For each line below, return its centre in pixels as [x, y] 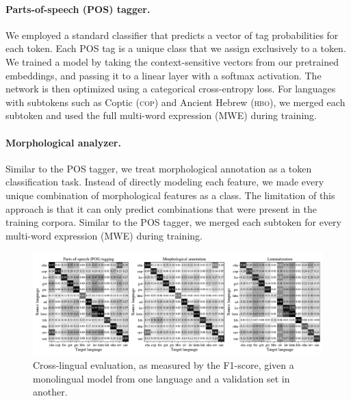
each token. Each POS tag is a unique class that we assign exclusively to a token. [176, 48]
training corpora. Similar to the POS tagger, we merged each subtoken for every [173, 222]
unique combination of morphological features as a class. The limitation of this [170, 195]
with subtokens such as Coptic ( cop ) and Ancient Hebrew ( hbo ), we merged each [175, 102]
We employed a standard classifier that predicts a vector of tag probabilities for [172, 35]
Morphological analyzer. [63, 142]
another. [50, 392]
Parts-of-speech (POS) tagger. [78, 9]
